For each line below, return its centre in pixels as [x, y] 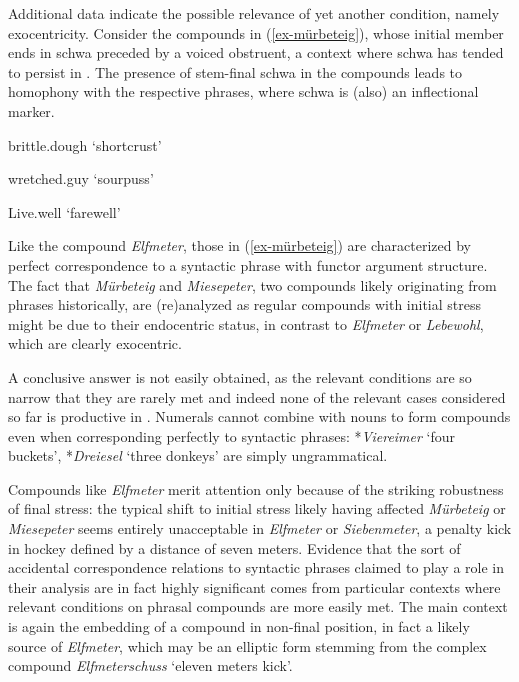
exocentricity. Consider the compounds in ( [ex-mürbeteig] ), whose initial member [256, 32]
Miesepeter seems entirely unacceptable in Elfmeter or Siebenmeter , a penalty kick [260, 528]
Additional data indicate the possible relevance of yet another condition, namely [254, 13]
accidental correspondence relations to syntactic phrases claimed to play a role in [256, 567]
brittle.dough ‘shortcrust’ [85, 144]
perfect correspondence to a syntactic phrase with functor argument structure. [248, 264]
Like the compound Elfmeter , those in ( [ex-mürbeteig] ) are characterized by [239, 245]
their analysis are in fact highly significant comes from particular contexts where [254, 586]
